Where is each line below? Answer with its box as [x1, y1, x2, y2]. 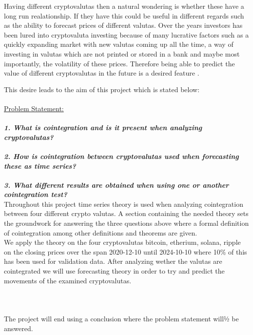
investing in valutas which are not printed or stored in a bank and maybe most [4, 48, 240, 59]
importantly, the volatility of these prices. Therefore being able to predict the [4, 58, 235, 68]
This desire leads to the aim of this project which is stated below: [4, 84, 200, 94]
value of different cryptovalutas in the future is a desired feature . [4, 68, 199, 78]
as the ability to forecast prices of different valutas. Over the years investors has [4, 20, 243, 30]
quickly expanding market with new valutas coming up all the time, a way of [4, 39, 234, 49]
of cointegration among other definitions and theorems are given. [4, 227, 197, 237]
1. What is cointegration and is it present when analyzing [4, 122, 202, 133]
